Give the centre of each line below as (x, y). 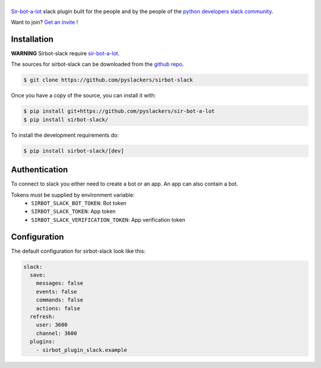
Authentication (40, 170)
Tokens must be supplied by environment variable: (73, 195)
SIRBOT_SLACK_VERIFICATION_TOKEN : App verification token (108, 219)
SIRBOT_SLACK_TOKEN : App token (73, 212)
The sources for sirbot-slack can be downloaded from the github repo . (97, 64)
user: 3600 (52, 325)
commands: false (59, 300)
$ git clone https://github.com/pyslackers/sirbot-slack (108, 80)
